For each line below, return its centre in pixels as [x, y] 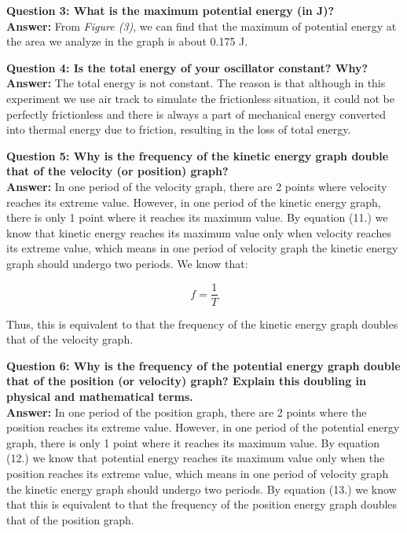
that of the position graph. [70, 519]
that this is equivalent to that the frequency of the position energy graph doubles [202, 504]
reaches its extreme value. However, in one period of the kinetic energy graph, [194, 202]
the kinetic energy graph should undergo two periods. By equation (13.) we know [202, 489]
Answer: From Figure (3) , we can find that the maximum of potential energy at [202, 26]
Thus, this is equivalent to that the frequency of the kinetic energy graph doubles [202, 323]
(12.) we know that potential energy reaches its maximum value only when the [196, 458]
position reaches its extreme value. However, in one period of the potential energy [203, 427]
